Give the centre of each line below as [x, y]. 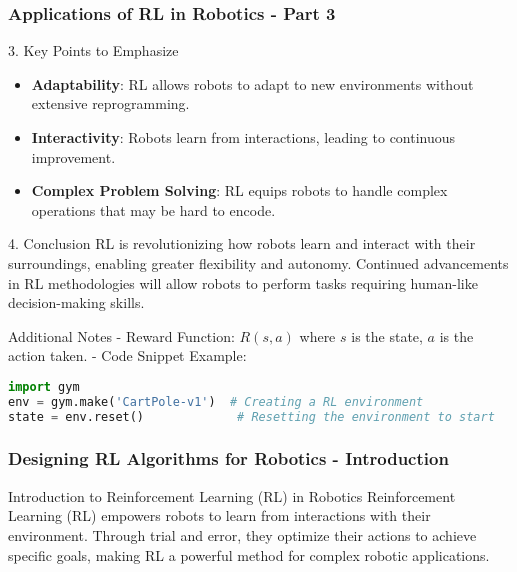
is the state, [387, 335]
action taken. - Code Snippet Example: [127, 355]
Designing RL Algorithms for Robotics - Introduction [228, 458]
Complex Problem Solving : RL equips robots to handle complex [239, 190]
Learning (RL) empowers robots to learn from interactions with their [219, 515]
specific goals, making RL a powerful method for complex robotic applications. [249, 554]
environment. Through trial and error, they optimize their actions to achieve [242, 534]
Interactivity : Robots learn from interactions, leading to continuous [243, 137]
